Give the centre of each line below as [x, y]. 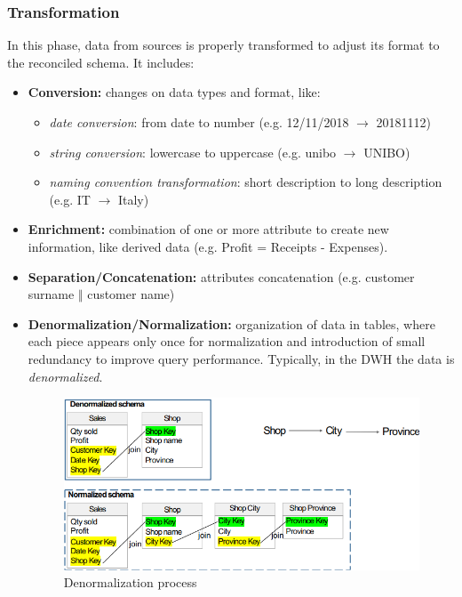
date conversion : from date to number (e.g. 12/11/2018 [199, 122]
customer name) [131, 294]
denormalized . [65, 376]
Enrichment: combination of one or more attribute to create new [208, 229]
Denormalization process [130, 582]
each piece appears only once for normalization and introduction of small [227, 341]
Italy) [133, 199]
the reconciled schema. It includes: [101, 62]
